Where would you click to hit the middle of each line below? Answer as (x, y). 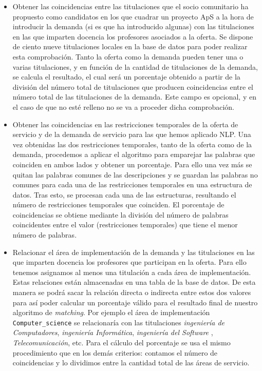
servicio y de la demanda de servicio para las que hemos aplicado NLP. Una (132, 134)
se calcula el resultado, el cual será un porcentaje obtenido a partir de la (126, 77)
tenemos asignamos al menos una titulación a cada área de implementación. (132, 272)
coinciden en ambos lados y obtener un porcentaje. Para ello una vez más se (132, 164)
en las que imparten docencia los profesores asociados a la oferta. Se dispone (133, 36)
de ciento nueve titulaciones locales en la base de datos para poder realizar (130, 46)
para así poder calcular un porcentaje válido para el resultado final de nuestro (135, 302)
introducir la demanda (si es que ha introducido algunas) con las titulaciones (133, 26)
